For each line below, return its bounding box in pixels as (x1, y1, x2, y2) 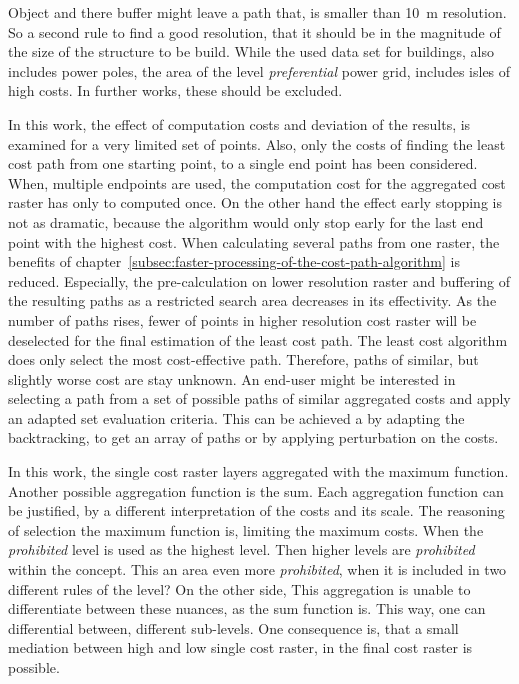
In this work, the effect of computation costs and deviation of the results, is (8, 113, 471, 134)
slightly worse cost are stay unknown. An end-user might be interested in (8, 368, 456, 389)
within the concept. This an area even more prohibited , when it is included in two (8, 559, 507, 580)
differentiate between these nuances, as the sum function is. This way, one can (8, 598, 486, 619)
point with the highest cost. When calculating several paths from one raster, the (8, 231, 500, 252)
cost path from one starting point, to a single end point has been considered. (8, 153, 478, 174)
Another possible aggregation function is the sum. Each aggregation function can (8, 480, 504, 501)
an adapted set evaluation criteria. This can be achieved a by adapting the (8, 407, 465, 428)
